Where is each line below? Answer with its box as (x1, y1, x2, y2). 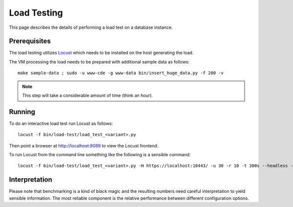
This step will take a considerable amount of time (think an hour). (22, 93, 153, 99)
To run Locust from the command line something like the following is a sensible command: (9, 152, 191, 158)
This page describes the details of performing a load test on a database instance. (9, 24, 173, 30)
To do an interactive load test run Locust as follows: (9, 120, 113, 126)
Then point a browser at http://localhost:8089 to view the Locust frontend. (9, 143, 159, 148)
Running (9, 107, 36, 116)
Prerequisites (9, 37, 51, 45)
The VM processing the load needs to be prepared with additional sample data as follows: (9, 59, 190, 64)
